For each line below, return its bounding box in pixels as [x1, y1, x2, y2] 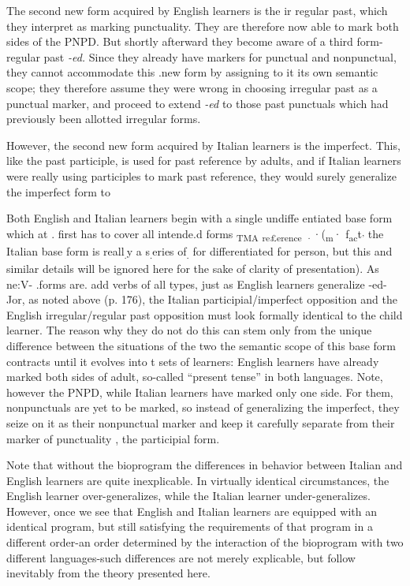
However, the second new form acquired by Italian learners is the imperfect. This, [6, 136, 401, 153]
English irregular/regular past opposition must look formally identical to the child [6, 306, 403, 323]
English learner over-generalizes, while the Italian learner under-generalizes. [6, 487, 371, 504]
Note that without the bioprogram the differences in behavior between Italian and [6, 457, 403, 473]
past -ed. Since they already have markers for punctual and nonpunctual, [43, 48, 397, 65]
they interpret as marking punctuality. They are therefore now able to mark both [6, 17, 399, 34]
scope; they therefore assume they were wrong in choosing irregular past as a [6, 79, 378, 95]
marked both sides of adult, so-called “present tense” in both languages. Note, [6, 368, 383, 385]
